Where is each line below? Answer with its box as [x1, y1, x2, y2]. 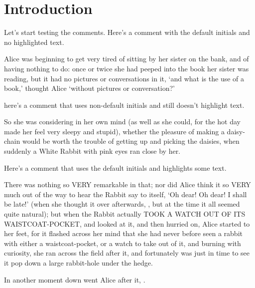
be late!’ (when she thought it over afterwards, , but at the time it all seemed [4, 199, 240, 209]
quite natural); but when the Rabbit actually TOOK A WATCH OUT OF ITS [4, 209, 246, 219]
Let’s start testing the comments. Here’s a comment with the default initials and [4, 27, 250, 37]
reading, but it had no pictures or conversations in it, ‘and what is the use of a [4, 73, 245, 83]
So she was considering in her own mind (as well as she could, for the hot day [4, 116, 241, 127]
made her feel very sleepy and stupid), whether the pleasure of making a [4, 126, 225, 136]
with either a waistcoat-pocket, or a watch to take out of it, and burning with [4, 238, 241, 248]
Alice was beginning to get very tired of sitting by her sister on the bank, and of [4, 53, 249, 64]
